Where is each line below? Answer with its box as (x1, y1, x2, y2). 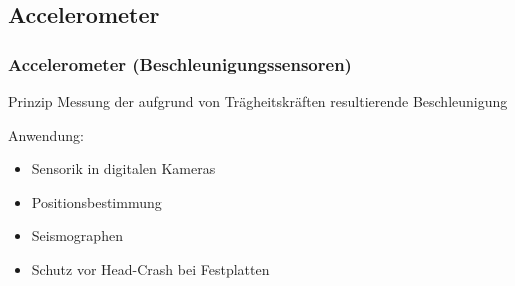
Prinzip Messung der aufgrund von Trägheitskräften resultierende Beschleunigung (8, 91, 508, 111)
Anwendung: (8, 124, 84, 145)
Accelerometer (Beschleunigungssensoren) (8, 51, 352, 76)
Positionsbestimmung (31, 191, 162, 212)
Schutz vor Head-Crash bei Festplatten (31, 258, 270, 279)
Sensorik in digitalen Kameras (31, 158, 216, 179)
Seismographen (31, 225, 123, 246)
